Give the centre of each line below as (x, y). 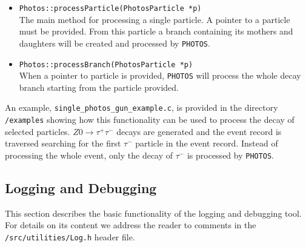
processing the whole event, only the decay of (89, 155)
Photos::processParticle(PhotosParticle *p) (110, 8)
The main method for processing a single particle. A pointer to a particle (155, 19)
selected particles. (38, 131)
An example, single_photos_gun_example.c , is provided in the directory (141, 107)
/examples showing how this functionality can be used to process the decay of (150, 120)
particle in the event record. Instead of (207, 143)
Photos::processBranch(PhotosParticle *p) (106, 64)
